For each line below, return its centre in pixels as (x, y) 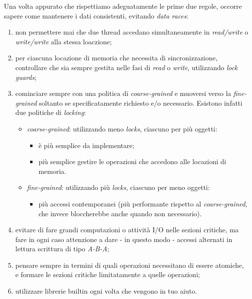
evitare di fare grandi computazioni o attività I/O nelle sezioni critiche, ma (127, 230)
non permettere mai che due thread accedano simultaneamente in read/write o (132, 32)
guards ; (26, 77)
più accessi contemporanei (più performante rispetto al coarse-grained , (143, 203)
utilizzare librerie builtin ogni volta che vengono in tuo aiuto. (106, 291)
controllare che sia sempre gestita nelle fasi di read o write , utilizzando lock (126, 67)
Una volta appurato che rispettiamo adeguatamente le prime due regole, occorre (123, 6)
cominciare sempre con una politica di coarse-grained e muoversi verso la (123, 93)
